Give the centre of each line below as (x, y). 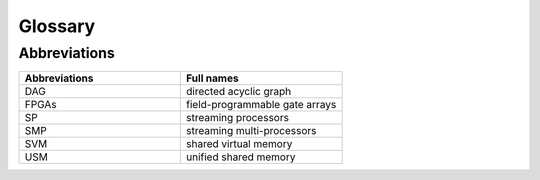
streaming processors (238, 118)
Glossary (57, 26)
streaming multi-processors (251, 131)
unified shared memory (241, 157)
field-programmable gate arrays (261, 105)
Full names (212, 78)
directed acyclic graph (239, 92)
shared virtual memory (239, 144)
